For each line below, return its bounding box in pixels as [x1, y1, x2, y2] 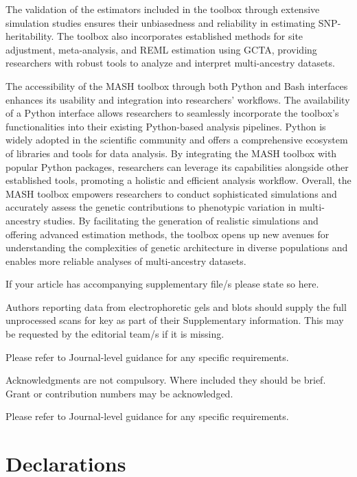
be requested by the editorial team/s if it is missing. [5, 327, 224, 341]
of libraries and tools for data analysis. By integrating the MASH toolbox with [5, 146, 337, 160]
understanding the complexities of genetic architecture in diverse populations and [5, 240, 348, 255]
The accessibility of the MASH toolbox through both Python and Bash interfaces [5, 78, 348, 93]
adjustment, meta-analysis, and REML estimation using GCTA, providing [5, 42, 317, 56]
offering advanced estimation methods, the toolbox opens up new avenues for [5, 226, 330, 241]
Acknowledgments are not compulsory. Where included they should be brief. [5, 373, 326, 387]
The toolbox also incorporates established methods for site [57, 29, 303, 43]
